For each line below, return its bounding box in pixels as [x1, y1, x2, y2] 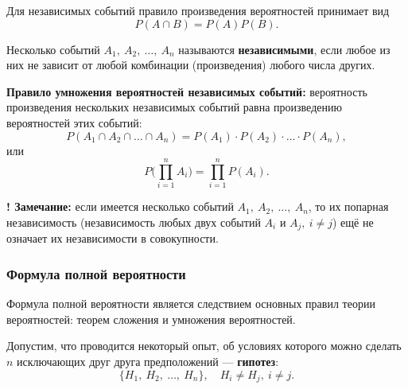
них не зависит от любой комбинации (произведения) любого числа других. [6, 56, 375, 73]
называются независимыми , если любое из [178, 41, 391, 57]
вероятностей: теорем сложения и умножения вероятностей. [6, 310, 296, 327]
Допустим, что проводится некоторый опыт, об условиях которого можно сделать [6, 337, 402, 354]
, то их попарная [308, 198, 389, 215]
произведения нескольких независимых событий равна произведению [6, 99, 342, 115]
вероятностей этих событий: [6, 114, 142, 130]
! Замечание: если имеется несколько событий [6, 198, 234, 215]
